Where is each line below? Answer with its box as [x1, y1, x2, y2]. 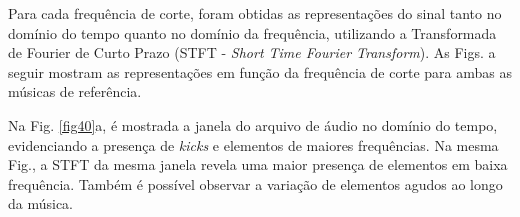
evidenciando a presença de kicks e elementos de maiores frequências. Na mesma [8, 134, 499, 155]
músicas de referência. [8, 81, 142, 102]
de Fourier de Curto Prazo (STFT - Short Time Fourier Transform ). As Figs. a [8, 42, 496, 63]
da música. [8, 193, 74, 214]
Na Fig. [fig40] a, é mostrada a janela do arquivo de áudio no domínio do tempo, [8, 114, 498, 135]
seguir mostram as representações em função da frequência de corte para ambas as [8, 61, 512, 82]
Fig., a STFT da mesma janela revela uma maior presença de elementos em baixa [8, 154, 508, 175]
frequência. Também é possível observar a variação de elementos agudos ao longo [8, 173, 503, 194]
